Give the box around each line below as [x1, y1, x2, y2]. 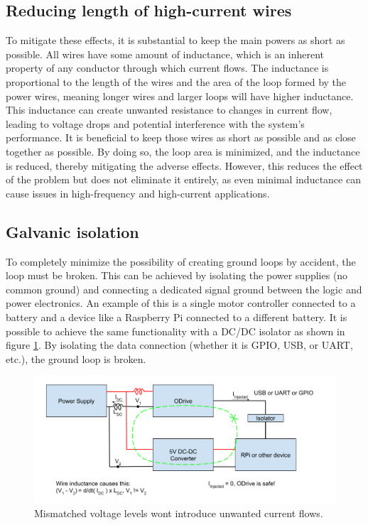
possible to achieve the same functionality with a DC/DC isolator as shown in [6, 323, 345, 338]
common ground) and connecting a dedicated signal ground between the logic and [6, 281, 362, 296]
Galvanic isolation [6, 220, 139, 242]
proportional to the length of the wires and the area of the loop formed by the [6, 74, 347, 89]
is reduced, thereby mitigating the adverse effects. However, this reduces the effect [6, 158, 363, 173]
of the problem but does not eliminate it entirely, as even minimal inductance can [6, 172, 361, 187]
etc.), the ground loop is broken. [6, 351, 146, 366]
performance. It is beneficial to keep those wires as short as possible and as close [6, 130, 356, 145]
